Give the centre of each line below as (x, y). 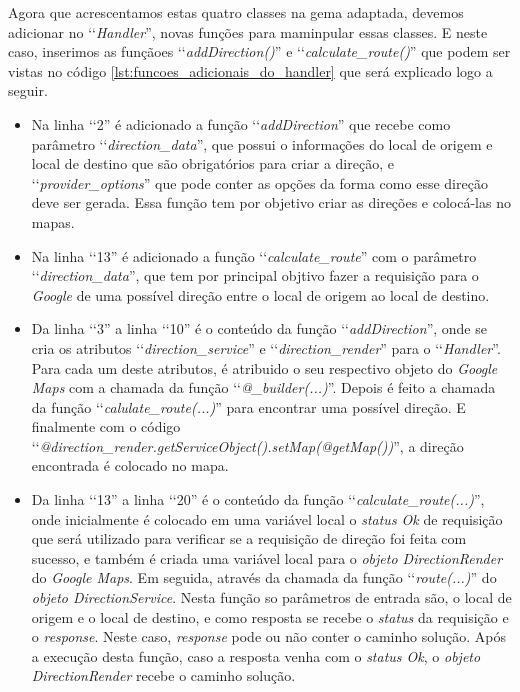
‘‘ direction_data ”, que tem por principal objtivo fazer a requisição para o (255, 275)
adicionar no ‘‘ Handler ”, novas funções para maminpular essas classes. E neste (248, 31)
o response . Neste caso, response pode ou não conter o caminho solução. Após (268, 636)
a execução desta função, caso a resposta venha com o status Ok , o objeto (256, 655)
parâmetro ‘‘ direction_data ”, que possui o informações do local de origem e (262, 143)
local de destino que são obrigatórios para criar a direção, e (212, 163)
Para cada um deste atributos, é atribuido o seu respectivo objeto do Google (264, 367)
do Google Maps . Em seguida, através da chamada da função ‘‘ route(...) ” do (264, 577)
